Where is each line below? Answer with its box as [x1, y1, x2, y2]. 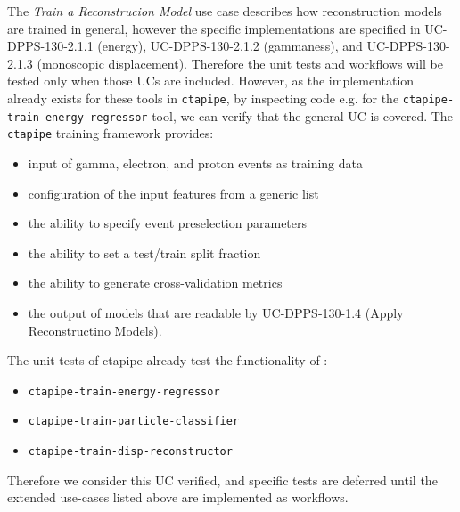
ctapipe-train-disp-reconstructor [28, 445, 233, 458]
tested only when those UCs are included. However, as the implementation [7, 71, 415, 90]
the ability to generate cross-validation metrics [28, 273, 283, 292]
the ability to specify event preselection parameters [28, 214, 308, 232]
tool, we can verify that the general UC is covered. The [152, 106, 453, 125]
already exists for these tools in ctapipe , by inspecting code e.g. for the [7, 88, 399, 107]
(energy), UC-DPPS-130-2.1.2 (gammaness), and [97, 37, 363, 55]
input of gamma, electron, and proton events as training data [28, 153, 363, 172]
